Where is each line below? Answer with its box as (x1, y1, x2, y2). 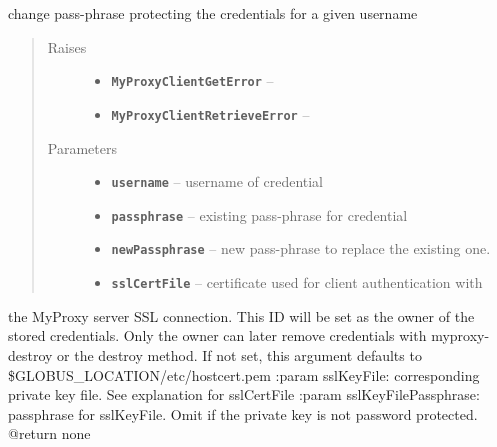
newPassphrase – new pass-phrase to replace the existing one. (111, 238, 491, 259)
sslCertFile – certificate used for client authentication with (111, 272, 483, 293)
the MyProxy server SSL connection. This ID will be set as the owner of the (8, 305, 475, 326)
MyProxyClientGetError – (111, 70, 274, 91)
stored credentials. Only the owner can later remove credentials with (8, 325, 427, 346)
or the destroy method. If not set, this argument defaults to (57, 344, 422, 365)
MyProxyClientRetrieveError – (111, 103, 310, 124)
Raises (47, 36, 87, 57)
